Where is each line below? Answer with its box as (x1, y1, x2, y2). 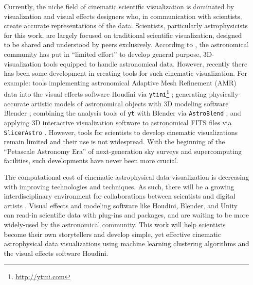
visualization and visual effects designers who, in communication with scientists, (4, 11, 242, 21)
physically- (209, 89, 241, 99)
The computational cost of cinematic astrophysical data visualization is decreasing (4, 171, 249, 182)
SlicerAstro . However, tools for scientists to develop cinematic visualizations (4, 127, 238, 137)
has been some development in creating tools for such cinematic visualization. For (4, 68, 248, 78)
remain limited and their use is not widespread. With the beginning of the (4, 136, 225, 147)
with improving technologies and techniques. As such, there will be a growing (4, 181, 234, 191)
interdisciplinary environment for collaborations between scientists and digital (4, 191, 235, 201)
